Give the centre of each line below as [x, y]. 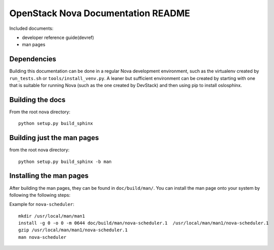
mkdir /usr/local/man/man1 [52, 216]
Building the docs [37, 99]
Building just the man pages [54, 138]
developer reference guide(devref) [58, 37]
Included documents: [31, 28]
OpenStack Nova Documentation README [100, 13]
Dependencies [33, 59]
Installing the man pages [49, 176]
